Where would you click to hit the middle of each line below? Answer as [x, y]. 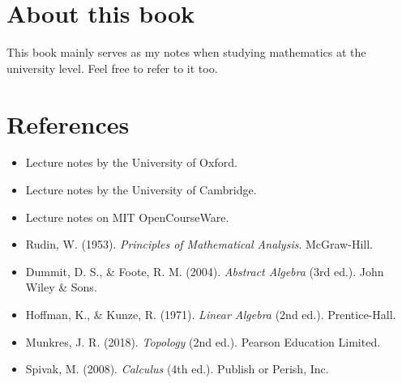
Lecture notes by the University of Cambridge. [141, 190]
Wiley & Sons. [61, 287]
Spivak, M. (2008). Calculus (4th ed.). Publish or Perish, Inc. [177, 369]
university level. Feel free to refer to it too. [112, 68]
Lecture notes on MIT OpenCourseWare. [127, 217]
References [68, 123]
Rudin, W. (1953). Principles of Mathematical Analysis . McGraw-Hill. [199, 244]
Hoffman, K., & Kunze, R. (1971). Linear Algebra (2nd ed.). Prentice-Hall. [211, 314]
